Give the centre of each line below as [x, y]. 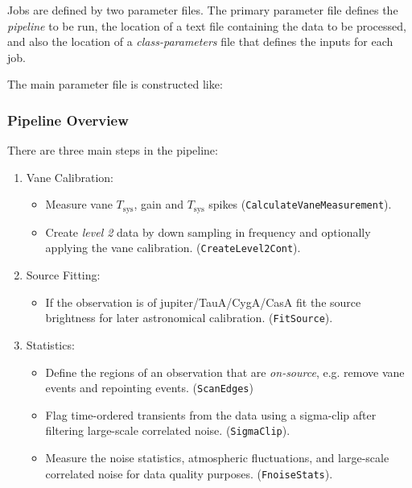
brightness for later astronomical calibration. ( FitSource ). [189, 318]
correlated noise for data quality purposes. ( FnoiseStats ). [189, 473]
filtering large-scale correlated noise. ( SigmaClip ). [168, 430]
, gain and [159, 204]
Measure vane [79, 204]
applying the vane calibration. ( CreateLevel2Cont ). [173, 248]
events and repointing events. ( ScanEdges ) [149, 388]
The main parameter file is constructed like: [115, 84]
